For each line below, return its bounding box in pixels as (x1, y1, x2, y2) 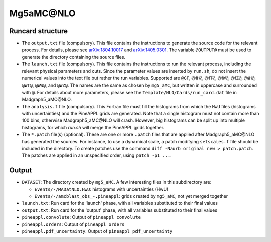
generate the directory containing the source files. (22, 54, 125, 60)
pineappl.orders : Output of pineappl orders (22, 221, 125, 227)
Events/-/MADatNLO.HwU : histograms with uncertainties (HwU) (34, 186, 169, 192)
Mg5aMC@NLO (9, 8, 76, 19)
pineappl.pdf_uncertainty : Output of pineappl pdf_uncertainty (22, 228, 173, 234)
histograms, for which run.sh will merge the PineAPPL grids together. (22, 124, 165, 130)
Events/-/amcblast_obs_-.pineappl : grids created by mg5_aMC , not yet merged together (34, 193, 228, 199)
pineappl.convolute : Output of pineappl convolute (22, 214, 141, 220)
